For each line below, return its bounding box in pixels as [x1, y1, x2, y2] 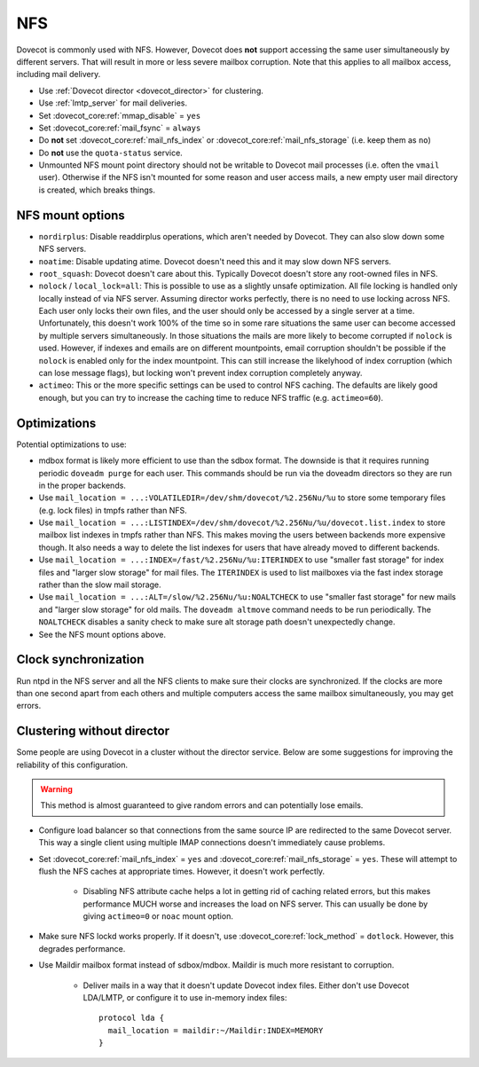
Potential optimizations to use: [16, 439, 128, 450]
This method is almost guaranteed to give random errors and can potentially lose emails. [40, 800, 364, 811]
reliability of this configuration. [16, 759, 129, 770]
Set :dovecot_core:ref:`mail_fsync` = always [38, 122, 201, 133]
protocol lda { [98, 1013, 165, 1024]
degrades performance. [38, 943, 126, 953]
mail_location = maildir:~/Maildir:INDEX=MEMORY [107, 1025, 324, 1035]
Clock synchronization [16, 652, 145, 667]
